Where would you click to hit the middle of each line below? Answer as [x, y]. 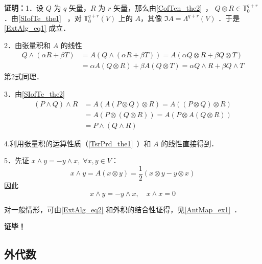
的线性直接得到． [190, 143]
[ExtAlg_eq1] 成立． [37, 28]
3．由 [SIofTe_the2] [35, 94]
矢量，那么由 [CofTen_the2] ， [163, 8]
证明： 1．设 [24, 8]
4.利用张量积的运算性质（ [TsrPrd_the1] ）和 [78, 143]
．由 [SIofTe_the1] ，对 [43, 18]
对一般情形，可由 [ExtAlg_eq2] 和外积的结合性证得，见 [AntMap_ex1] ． [123, 209]
